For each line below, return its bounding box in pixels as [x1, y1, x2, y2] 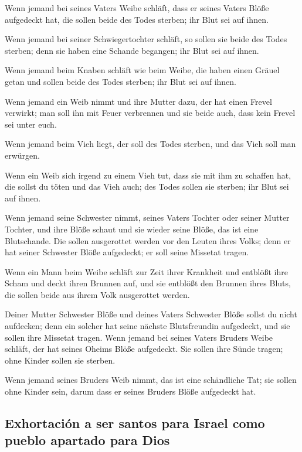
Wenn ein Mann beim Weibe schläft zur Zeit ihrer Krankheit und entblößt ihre [5, 265, 288, 278]
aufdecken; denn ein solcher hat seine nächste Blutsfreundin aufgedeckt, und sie [5, 320, 290, 332]
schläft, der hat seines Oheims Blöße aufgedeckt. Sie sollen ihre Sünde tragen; [5, 343, 283, 355]
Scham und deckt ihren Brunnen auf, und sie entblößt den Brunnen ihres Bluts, [5, 277, 291, 289]
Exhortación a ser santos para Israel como [5, 414, 265, 432]
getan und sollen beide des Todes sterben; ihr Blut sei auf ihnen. [5, 75, 237, 87]
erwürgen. [5, 149, 40, 161]
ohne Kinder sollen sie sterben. [5, 354, 116, 366]
